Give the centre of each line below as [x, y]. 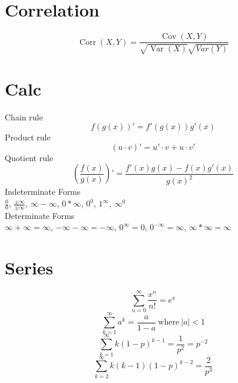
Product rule [28, 137]
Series [29, 268]
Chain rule [24, 117]
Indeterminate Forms [43, 191]
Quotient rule [29, 157]
